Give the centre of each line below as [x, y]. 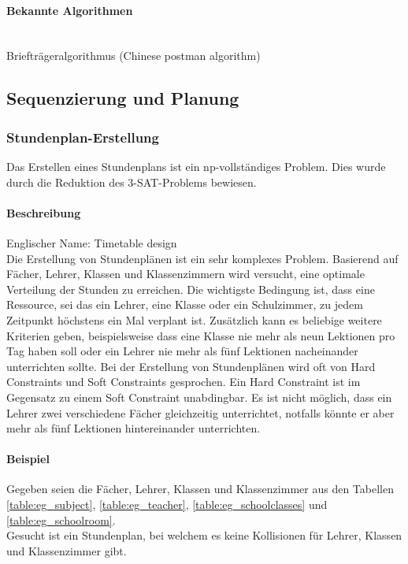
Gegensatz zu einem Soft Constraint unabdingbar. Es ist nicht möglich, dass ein [199, 397]
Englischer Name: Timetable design [92, 242]
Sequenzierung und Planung [123, 98]
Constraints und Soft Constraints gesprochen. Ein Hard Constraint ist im [184, 382]
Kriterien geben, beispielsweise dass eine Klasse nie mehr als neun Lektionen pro [201, 335]
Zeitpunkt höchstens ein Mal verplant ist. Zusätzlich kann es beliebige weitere [194, 319]
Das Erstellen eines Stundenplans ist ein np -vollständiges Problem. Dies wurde [196, 166]
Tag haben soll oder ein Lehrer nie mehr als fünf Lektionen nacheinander [182, 351]
